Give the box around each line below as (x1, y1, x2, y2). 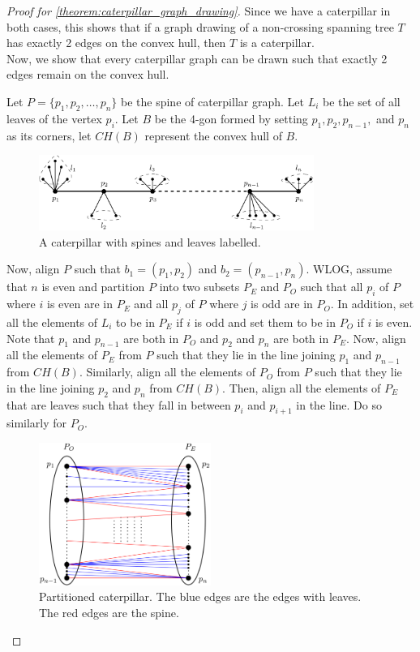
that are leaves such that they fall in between (6, 396, 231, 413)
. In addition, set (330, 295, 414, 312)
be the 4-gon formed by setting (154, 109, 308, 127)
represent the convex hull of (144, 127, 282, 144)
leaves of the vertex (6, 109, 102, 127)
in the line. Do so (296, 396, 382, 413)
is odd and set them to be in (194, 314, 336, 330)
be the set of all (323, 92, 401, 109)
